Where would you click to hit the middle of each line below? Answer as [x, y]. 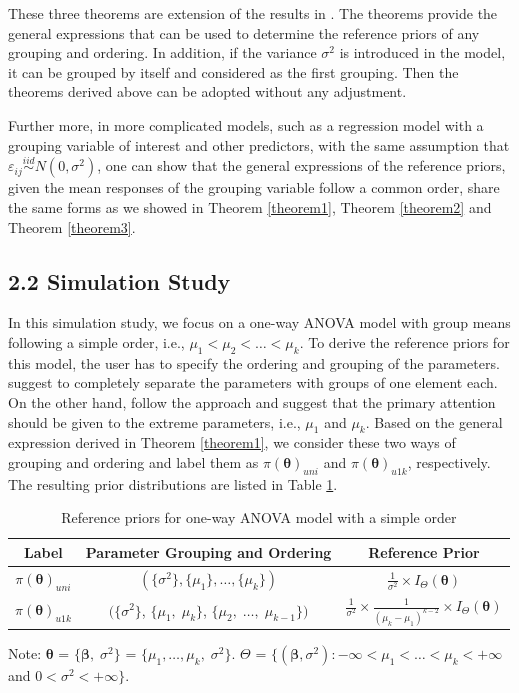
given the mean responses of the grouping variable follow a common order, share [254, 187]
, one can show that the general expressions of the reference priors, [301, 165]
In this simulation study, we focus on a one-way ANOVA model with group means [259, 322]
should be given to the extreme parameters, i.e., [154, 421]
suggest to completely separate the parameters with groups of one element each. [253, 382]
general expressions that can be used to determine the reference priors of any [244, 32]
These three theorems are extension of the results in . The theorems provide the [253, 13]
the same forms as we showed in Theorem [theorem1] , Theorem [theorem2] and [250, 206]
